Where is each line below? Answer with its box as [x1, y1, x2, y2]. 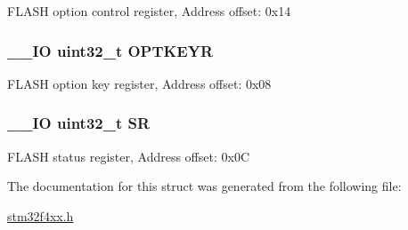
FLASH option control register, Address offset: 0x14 [7, 2, 291, 20]
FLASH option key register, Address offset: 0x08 [7, 74, 272, 92]
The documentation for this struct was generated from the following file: [7, 177, 402, 195]
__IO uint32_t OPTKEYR [7, 39, 214, 61]
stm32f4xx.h [7, 206, 74, 225]
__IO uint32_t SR [7, 112, 151, 134]
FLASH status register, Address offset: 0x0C [7, 147, 249, 165]
